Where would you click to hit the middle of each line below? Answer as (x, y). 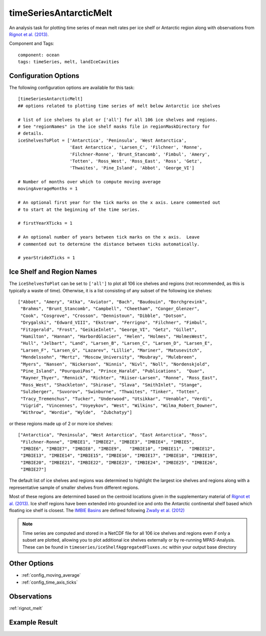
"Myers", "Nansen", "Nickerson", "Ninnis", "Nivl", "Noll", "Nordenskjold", (115, 364)
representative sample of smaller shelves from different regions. (74, 487)
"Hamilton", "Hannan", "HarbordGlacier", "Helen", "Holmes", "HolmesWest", (114, 337)
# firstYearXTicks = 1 (45, 223)
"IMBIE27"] (33, 470)
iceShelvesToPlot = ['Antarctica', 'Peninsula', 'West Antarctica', (102, 140)
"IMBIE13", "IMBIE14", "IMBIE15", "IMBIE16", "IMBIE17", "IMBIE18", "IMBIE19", (119, 456)
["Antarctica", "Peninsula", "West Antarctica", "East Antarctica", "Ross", (113, 435)
